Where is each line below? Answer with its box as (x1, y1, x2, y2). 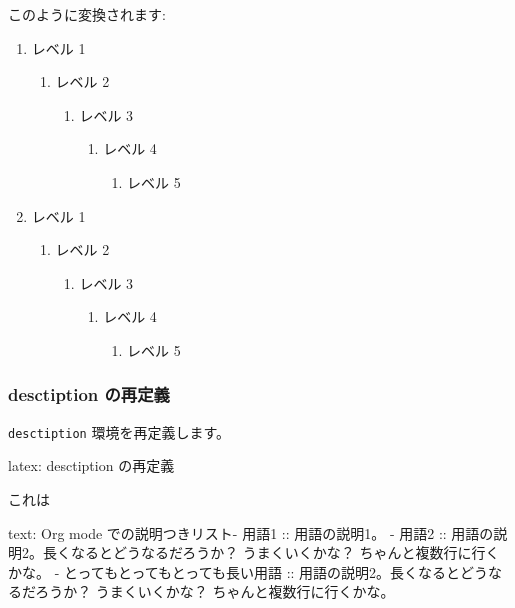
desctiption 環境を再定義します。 (8, 421, 231, 442)
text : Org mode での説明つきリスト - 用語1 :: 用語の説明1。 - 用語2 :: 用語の (8, 522, 494, 543)
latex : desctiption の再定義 (8, 455, 175, 476)
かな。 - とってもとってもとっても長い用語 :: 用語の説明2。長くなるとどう (8, 561, 489, 582)
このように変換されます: (8, 4, 166, 24)
